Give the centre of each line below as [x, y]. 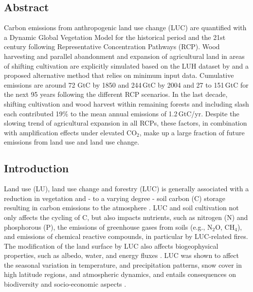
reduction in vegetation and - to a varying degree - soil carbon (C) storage [115, 198]
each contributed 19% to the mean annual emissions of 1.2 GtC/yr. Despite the [122, 113]
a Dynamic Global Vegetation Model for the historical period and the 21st [115, 37]
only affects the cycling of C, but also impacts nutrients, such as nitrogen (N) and [126, 217]
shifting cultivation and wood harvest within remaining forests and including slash [126, 103]
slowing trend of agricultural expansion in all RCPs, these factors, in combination [126, 123]
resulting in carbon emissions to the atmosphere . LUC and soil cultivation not [121, 208]
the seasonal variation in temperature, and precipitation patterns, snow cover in [123, 265]
